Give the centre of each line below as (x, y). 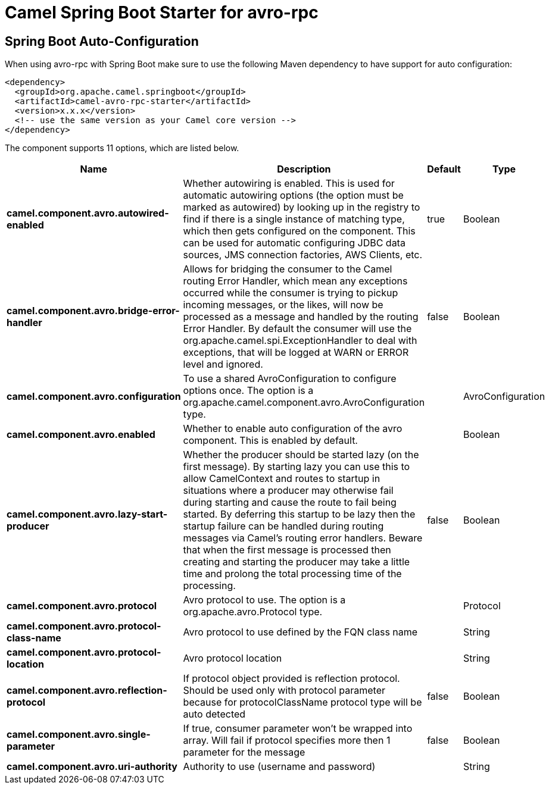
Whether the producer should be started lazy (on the (301, 455)
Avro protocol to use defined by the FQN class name (300, 632)
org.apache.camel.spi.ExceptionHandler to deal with (300, 341)
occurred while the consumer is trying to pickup (291, 293)
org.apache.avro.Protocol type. (253, 612)
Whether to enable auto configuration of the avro (293, 429)
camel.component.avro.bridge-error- (93, 311)
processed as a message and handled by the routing (301, 317)
